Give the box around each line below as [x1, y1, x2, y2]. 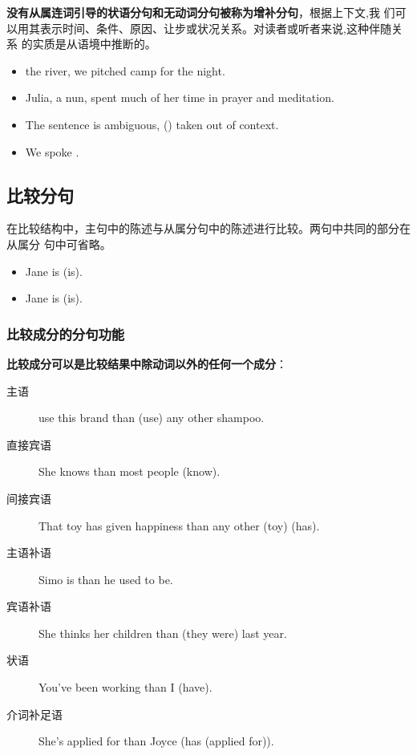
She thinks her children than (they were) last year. [38, 624, 287, 641]
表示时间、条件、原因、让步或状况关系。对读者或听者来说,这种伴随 [39, 19, 391, 36]
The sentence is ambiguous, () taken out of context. [25, 116, 279, 132]
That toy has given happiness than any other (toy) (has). [38, 517, 320, 534]
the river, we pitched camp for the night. [25, 62, 225, 79]
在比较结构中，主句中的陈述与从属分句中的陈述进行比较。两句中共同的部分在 [6, 220, 411, 237]
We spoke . [25, 143, 79, 160]
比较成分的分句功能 [6, 323, 125, 343]
